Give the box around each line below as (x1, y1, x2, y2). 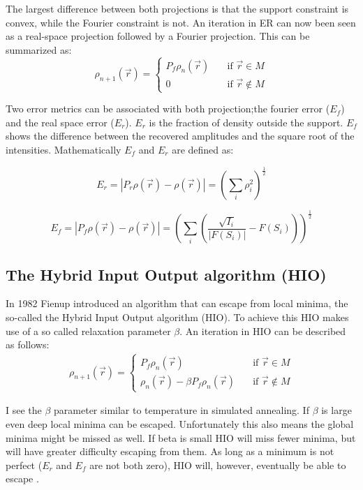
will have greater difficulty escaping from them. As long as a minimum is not (6, 444, 334, 459)
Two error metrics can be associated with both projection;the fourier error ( (6, 101, 330, 116)
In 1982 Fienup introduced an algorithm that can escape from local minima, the (6, 296, 348, 311)
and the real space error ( (6, 114, 114, 129)
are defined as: (172, 142, 234, 156)
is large (321, 403, 352, 417)
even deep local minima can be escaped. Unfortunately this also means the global (6, 417, 354, 431)
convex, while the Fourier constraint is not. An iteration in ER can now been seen (6, 15, 356, 29)
